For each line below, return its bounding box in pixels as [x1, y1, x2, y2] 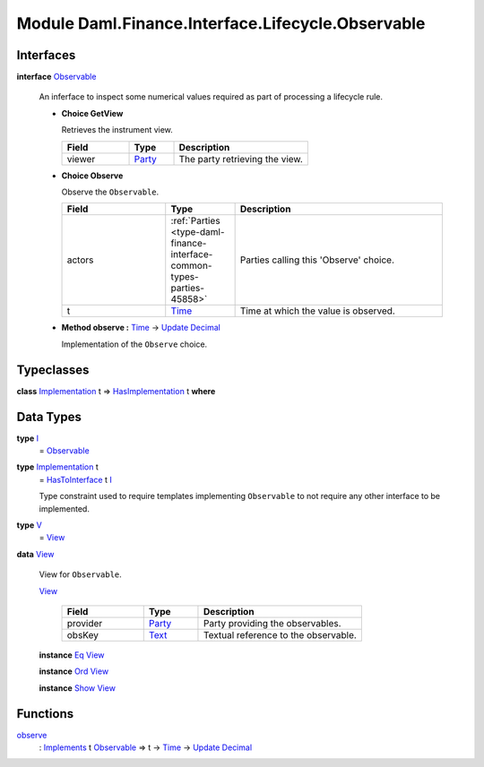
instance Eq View [39, 650, 105, 660]
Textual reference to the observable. [203, 628, 358, 641]
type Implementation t [16, 461, 99, 472]
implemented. [39, 503, 90, 514]
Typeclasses [16, 362, 90, 377]
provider [66, 616, 103, 629]
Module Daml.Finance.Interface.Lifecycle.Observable [16, 13, 426, 33]
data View [16, 548, 55, 559]
